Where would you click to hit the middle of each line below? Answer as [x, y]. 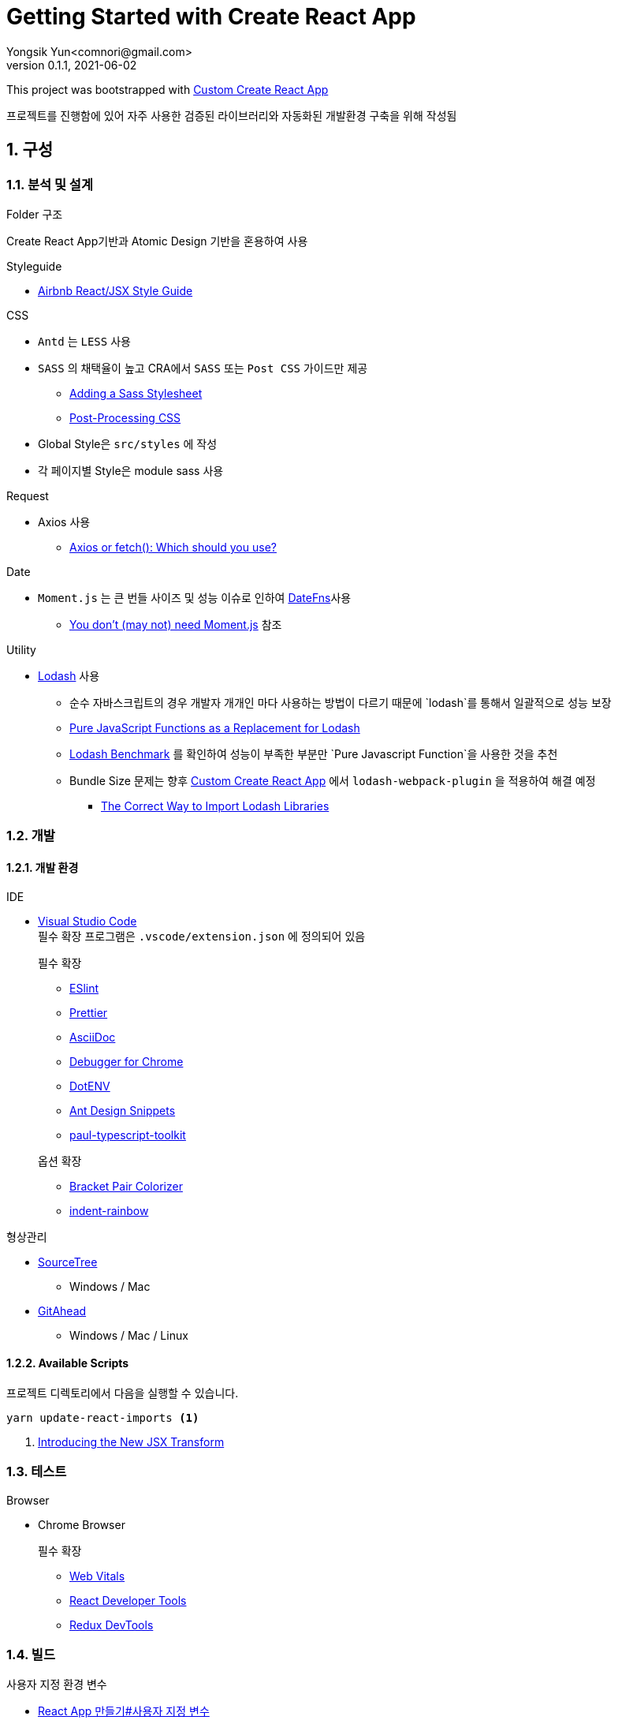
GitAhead [62, 1311]
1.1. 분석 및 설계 [50, 184]
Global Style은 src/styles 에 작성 [128, 443]
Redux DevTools [112, 1625]
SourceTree [68, 1262]
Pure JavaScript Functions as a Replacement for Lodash [215, 727]
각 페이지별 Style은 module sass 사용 [131, 470]
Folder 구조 [35, 214]
